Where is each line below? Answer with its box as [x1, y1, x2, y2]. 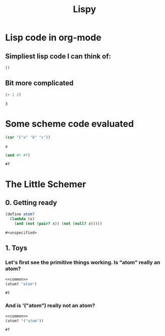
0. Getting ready [5, 198, 57, 207]
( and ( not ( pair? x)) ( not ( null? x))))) [14, 221, 102, 226]
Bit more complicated [5, 79, 74, 88]
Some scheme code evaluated [5, 118, 134, 129]
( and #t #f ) [5, 153, 30, 158]
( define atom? [5, 212, 35, 217]
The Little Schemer [5, 178, 87, 190]
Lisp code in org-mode [5, 32, 102, 43]
